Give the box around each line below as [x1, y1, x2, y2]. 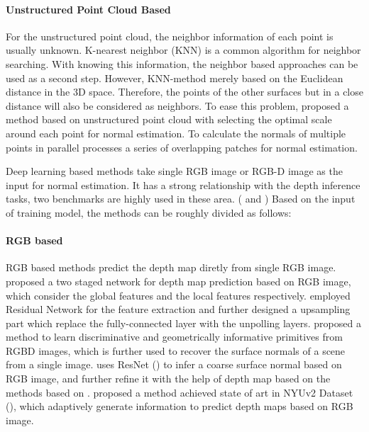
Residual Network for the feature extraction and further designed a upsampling [6, 302, 351, 317]
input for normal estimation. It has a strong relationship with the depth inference [6, 177, 360, 192]
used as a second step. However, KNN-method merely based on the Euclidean [6, 70, 343, 85]
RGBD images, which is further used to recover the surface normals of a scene [6, 343, 346, 358]
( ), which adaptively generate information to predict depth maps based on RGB [6, 399, 353, 414]
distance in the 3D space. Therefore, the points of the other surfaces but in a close [6, 84, 363, 99]
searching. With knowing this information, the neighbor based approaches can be [6, 56, 358, 71]
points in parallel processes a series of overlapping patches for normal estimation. [6, 140, 358, 154]
